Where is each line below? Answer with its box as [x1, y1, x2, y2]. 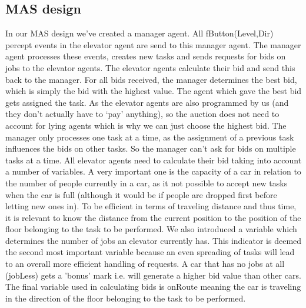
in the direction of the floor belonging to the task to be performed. [5, 292, 246, 304]
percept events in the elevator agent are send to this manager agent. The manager [5, 38, 301, 51]
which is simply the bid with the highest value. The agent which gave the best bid [5, 85, 302, 97]
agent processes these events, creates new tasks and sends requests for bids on [5, 50, 286, 62]
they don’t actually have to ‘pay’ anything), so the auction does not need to [5, 108, 280, 120]
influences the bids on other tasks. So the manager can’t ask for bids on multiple [5, 142, 296, 155]
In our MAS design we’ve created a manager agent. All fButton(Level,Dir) [5, 27, 274, 39]
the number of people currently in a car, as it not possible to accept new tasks [5, 176, 288, 189]
